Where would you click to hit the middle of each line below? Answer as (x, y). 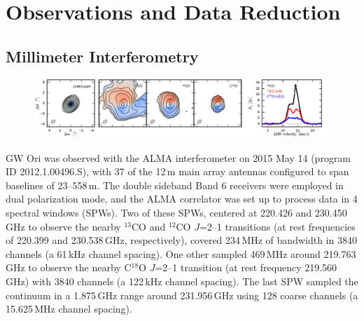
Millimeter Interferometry (102, 56)
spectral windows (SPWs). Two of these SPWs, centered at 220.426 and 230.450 (176, 213)
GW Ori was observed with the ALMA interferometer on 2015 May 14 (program (178, 157)
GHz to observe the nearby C (69, 267)
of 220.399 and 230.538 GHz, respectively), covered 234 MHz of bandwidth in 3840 (181, 240)
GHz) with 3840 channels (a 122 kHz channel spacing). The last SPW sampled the (182, 281)
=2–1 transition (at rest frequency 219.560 (246, 267)
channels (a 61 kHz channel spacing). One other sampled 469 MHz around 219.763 (181, 253)
